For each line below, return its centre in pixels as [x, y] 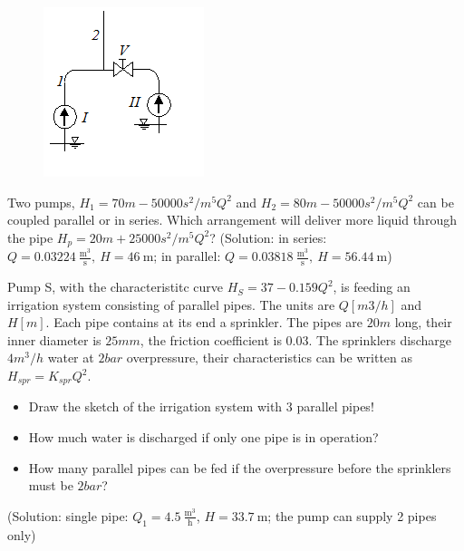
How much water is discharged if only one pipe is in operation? [203, 437]
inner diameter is [54, 339]
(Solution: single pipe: [68, 515]
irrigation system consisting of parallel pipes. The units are [171, 304]
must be [51, 485]
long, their [423, 322]
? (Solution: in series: [268, 237]
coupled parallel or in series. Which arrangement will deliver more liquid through [232, 220]
